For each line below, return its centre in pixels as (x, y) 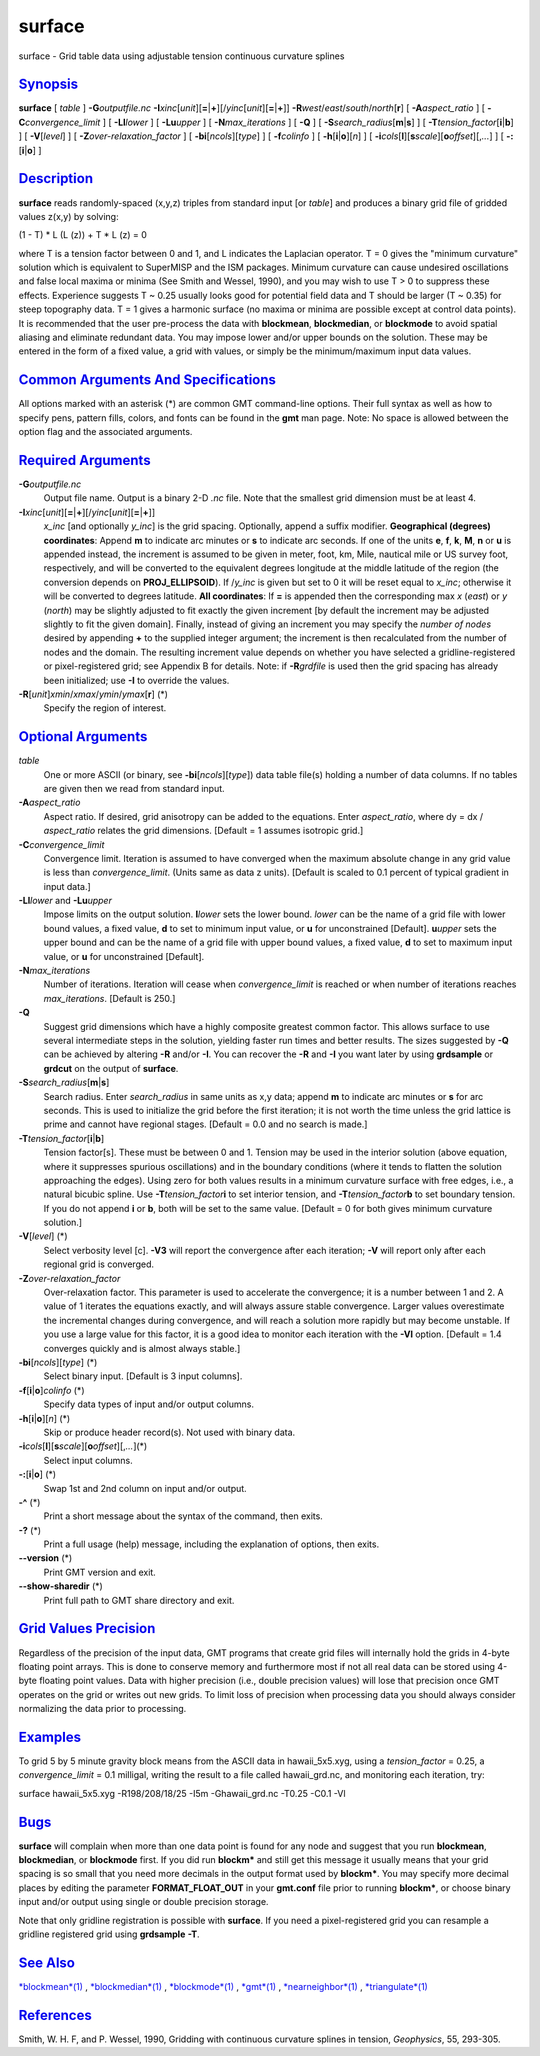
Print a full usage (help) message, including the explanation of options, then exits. (211, 1544)
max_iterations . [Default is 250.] (109, 998)
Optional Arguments (83, 736)
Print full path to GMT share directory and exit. (139, 1600)
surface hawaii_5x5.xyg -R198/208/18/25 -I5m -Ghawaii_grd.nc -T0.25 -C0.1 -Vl (182, 1793)
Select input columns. (88, 1460)
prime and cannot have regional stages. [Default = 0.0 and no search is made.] (205, 1124)
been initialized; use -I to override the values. (136, 680)
